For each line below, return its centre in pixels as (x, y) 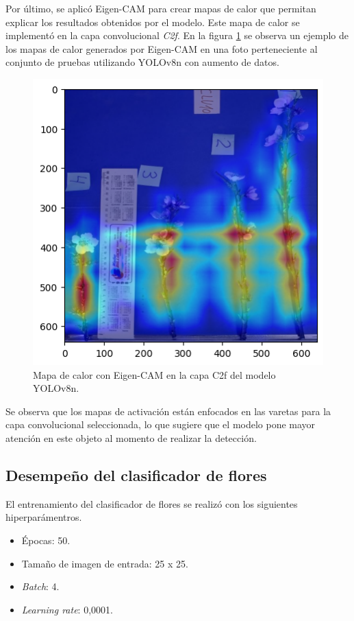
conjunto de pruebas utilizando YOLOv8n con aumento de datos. (142, 62)
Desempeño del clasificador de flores (136, 474)
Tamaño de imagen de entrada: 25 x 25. (105, 563)
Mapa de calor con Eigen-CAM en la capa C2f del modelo (154, 374)
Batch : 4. (40, 586)
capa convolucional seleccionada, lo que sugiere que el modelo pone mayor (161, 424)
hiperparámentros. (44, 517)
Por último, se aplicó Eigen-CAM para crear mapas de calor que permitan (161, 8)
